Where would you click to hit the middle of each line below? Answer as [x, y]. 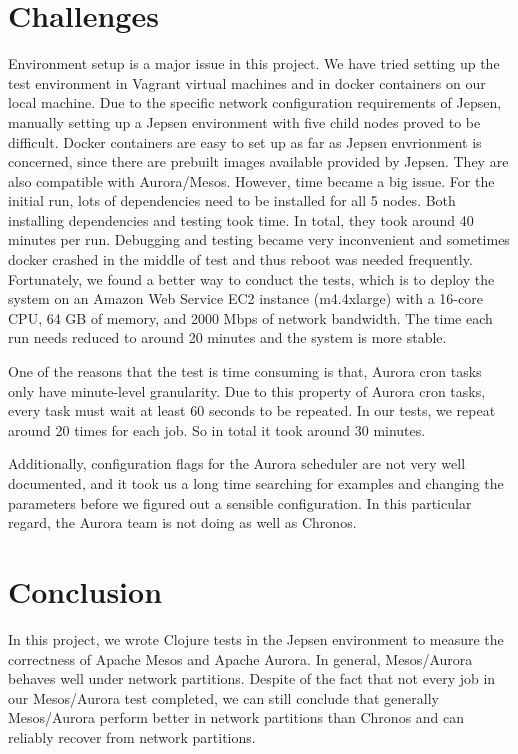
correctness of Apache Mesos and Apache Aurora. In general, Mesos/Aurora [240, 658]
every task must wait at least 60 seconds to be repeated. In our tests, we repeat [252, 410]
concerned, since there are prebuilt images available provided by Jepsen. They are [258, 161]
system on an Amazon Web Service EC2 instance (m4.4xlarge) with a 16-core [245, 298]
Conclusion [85, 590]
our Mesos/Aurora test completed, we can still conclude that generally [223, 697]
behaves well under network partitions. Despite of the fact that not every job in [252, 678]
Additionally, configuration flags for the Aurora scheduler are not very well [237, 463]
